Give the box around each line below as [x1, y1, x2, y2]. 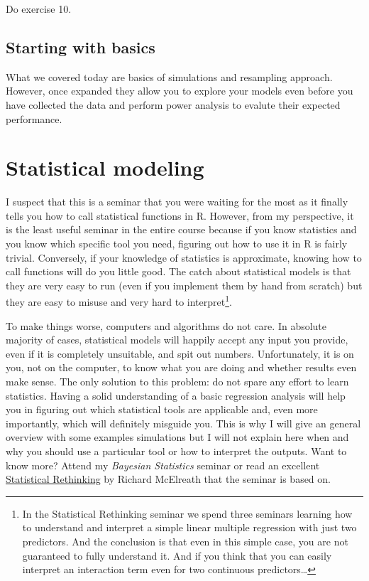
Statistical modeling [6, 153, 204, 182]
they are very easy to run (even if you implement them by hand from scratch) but [6, 277, 363, 292]
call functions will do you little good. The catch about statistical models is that [6, 264, 351, 279]
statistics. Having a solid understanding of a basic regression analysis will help [6, 388, 346, 403]
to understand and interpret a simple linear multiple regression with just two [22, 520, 357, 535]
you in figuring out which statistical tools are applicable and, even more [6, 402, 318, 417]
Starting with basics [6, 36, 155, 58]
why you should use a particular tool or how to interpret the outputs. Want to [6, 444, 347, 459]
